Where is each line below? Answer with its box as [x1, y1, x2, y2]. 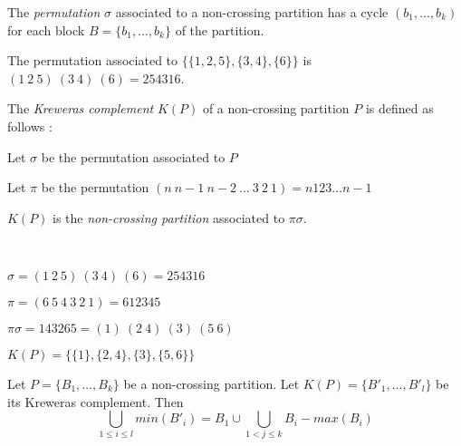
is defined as [365, 99, 434, 118]
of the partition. [175, 20, 264, 39]
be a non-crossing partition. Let [123, 373, 300, 393]
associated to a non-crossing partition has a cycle [115, 3, 389, 21]
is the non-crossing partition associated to [53, 208, 285, 227]
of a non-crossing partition [202, 99, 350, 118]
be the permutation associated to [41, 147, 226, 166]
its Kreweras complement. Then [7, 392, 184, 411]
